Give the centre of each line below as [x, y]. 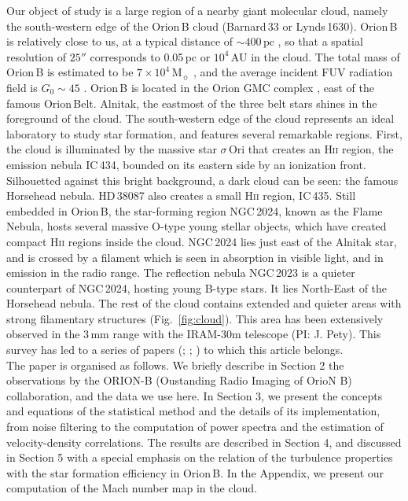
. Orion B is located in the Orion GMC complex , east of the [229, 87]
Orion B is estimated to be [70, 72]
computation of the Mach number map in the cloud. [132, 488]
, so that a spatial [320, 41]
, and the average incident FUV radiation [293, 72]
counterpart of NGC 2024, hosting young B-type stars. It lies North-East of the [197, 287]
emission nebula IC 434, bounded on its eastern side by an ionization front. [186, 164]
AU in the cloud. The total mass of [315, 56]
